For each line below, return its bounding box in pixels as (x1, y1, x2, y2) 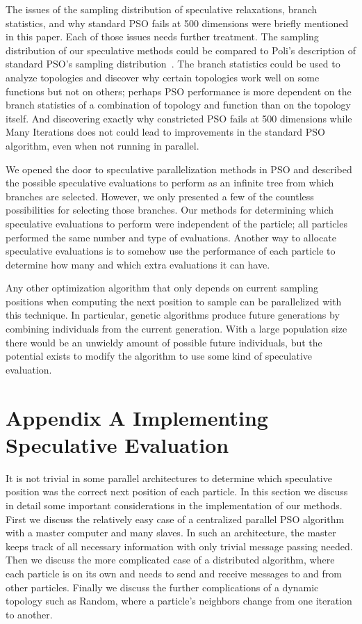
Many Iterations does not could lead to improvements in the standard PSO (6, 125, 325, 139)
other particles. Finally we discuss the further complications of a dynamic (6, 579, 319, 594)
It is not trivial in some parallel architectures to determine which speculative (6, 470, 332, 485)
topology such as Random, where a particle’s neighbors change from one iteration (6, 593, 352, 608)
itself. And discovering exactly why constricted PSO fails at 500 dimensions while (6, 111, 352, 125)
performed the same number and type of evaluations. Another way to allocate (6, 230, 336, 244)
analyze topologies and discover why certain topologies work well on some (6, 70, 320, 84)
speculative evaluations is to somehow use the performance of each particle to (6, 243, 336, 258)
